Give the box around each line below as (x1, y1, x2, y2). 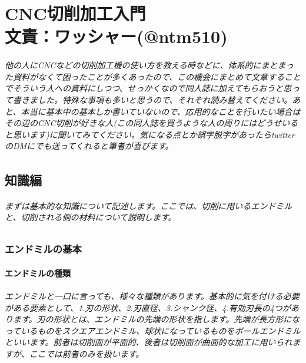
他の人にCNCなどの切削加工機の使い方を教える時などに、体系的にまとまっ (5, 59, 294, 71)
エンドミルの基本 (5, 242, 82, 256)
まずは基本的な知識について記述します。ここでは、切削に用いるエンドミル (5, 199, 292, 212)
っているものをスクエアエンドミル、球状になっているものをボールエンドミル (5, 324, 301, 336)
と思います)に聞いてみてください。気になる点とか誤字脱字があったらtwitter (5, 128, 295, 140)
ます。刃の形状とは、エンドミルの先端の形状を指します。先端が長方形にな (12, 313, 300, 325)
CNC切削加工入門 (5, 1, 146, 25)
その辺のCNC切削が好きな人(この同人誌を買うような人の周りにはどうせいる (5, 117, 298, 129)
